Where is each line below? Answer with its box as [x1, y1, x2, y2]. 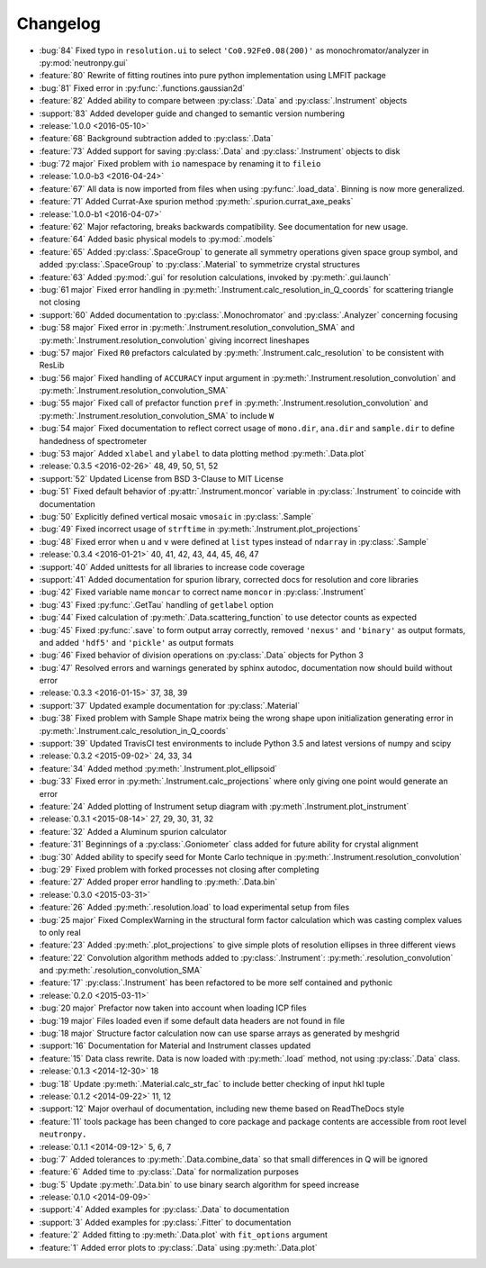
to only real [39, 927, 81, 937]
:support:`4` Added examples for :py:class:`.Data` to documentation [39, 1204, 290, 1215]
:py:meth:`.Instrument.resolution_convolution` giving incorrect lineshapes [39, 334, 310, 346]
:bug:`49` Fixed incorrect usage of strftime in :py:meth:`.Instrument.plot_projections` [39, 523, 361, 535]
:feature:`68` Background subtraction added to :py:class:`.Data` [39, 133, 274, 144]
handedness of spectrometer [39, 435, 148, 446]
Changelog [16, 14, 101, 33]
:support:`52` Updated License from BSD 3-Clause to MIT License [39, 473, 283, 484]
